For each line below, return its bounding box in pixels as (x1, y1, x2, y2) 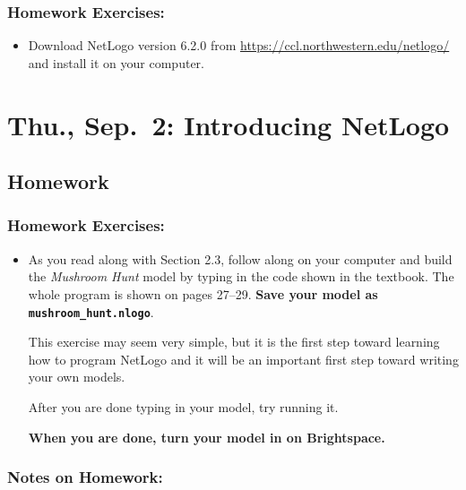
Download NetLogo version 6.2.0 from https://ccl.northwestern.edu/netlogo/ (28, 36, 450, 55)
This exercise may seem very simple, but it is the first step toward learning (28, 332, 440, 351)
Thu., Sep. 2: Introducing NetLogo (7, 106, 450, 142)
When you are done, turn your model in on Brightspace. (28, 427, 385, 446)
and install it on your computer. (28, 53, 204, 72)
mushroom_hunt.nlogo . (28, 302, 154, 321)
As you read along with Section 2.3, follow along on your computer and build (28, 249, 453, 268)
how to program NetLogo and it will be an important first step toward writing (28, 349, 459, 368)
